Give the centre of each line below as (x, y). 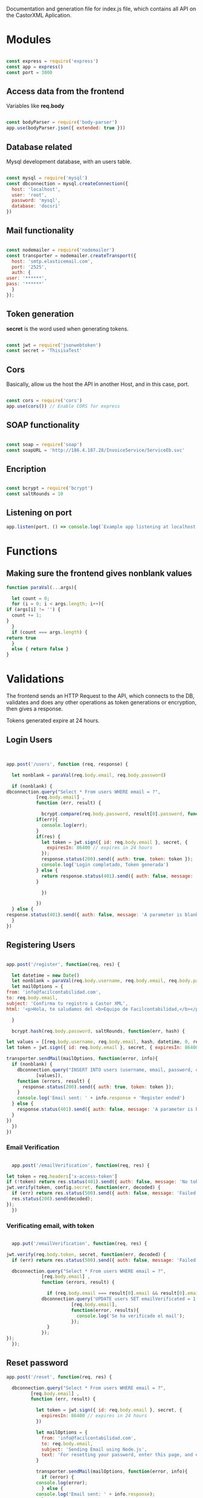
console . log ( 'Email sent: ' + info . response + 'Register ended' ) (101, 1098)
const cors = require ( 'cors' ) (44, 401)
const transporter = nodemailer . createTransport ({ (71, 255)
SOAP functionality (43, 425)
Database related (39, 147)
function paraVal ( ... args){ (42, 587)
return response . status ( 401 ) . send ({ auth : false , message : (117, 876)
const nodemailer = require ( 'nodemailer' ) (60, 250)
